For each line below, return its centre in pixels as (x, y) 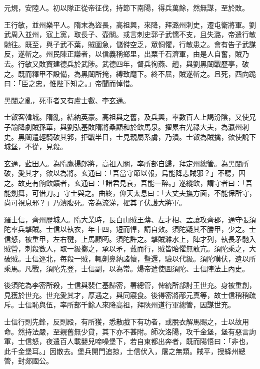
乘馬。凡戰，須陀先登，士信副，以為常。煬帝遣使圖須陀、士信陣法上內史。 (126, 268)
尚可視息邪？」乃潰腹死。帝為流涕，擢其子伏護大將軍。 (95, 203)
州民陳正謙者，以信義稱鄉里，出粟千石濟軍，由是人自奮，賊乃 (147, 54)
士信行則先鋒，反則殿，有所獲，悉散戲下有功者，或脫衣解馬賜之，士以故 (123, 322)
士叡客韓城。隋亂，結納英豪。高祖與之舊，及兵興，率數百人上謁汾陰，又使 (126, 117)
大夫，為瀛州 (221, 126)
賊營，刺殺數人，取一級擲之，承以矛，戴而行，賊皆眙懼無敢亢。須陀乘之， (126, 249)
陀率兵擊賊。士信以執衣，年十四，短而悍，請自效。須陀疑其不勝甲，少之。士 (130, 229)
